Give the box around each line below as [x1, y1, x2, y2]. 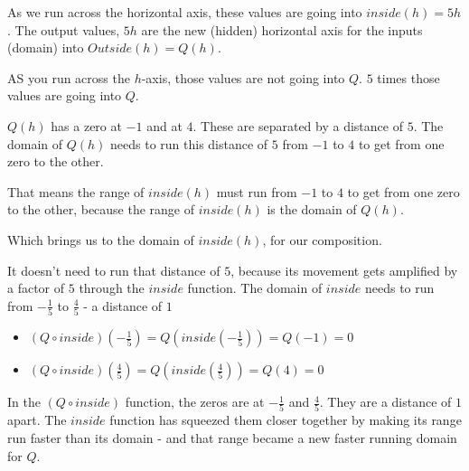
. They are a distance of [319, 392, 452, 411]
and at [146, 116, 183, 135]
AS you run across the [7, 68, 130, 87]
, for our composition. [262, 230, 382, 249]
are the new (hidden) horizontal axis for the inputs [141, 20, 423, 39]
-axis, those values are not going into [141, 68, 345, 87]
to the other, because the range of [7, 200, 195, 219]
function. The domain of [187, 278, 323, 297]
